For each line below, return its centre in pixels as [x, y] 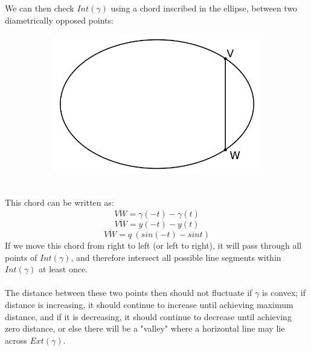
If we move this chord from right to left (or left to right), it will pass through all [153, 245]
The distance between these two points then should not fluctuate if [129, 293]
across [16, 340]
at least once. [63, 269]
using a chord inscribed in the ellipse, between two [204, 8]
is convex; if [284, 293]
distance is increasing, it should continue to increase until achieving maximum [149, 304]
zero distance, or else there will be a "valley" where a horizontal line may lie [145, 328]
